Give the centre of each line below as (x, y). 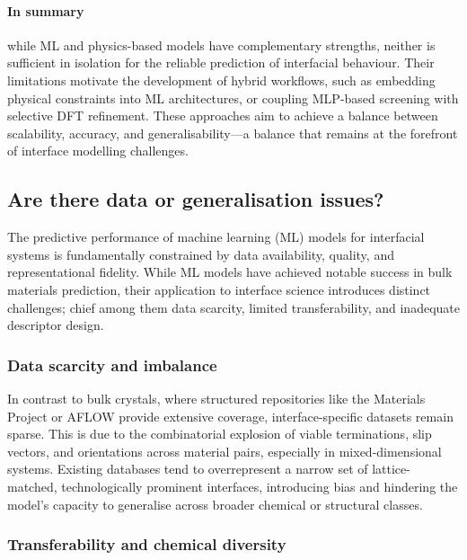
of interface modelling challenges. (98, 151)
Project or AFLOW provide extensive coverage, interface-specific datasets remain (230, 416)
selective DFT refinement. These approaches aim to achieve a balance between (223, 116)
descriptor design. (56, 325)
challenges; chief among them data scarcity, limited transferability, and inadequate (233, 307)
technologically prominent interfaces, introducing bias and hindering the (260, 486)
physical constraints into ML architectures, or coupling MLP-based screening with (233, 98)
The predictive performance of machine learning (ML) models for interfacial (216, 237)
